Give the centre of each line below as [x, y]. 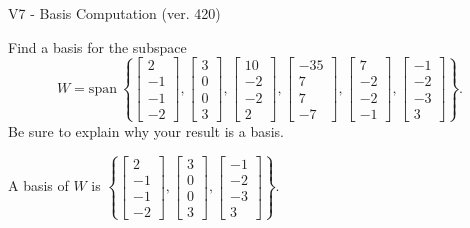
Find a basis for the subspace [97, 46]
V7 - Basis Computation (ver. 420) [114, 13]
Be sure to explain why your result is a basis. [146, 130]
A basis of [38, 185]
